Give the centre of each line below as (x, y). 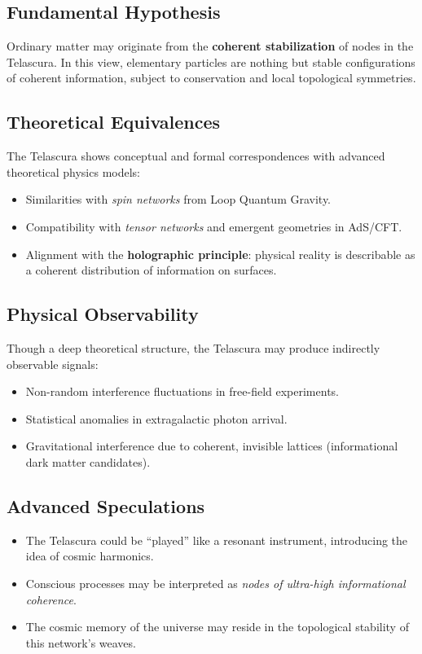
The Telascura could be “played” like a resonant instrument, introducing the (217, 540)
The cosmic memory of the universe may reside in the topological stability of (217, 627)
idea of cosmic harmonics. (90, 556)
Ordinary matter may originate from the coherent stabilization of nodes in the (210, 46)
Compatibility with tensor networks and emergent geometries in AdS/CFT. (214, 226)
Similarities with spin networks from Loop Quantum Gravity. (178, 199)
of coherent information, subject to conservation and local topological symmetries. (211, 78)
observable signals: (53, 364)
